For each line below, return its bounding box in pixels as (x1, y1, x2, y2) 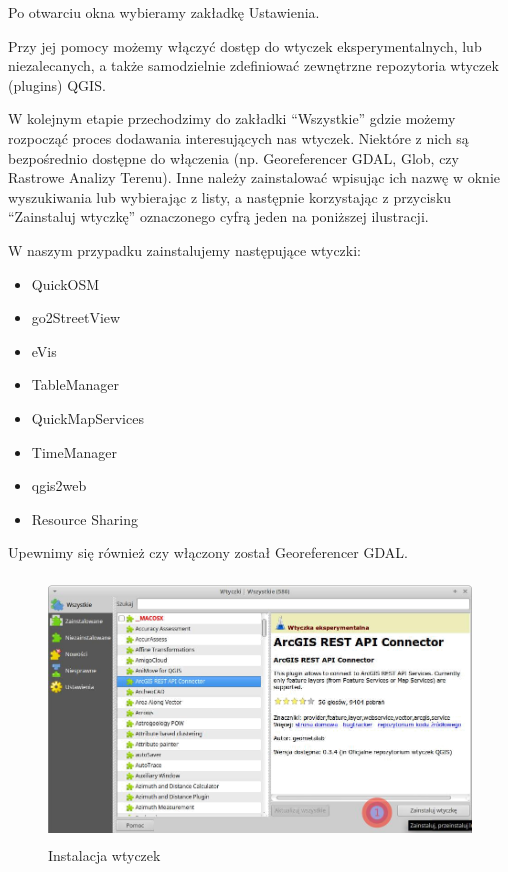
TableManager (31, 374, 119, 395)
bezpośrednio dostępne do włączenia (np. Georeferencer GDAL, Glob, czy (8, 147, 459, 168)
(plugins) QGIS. (8, 74, 106, 95)
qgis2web (31, 475, 87, 496)
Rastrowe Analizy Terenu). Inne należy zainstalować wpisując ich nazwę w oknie (8, 167, 500, 188)
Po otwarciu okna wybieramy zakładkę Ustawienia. (8, 2, 320, 22)
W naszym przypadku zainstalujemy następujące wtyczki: (8, 239, 361, 260)
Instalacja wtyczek (48, 845, 161, 866)
